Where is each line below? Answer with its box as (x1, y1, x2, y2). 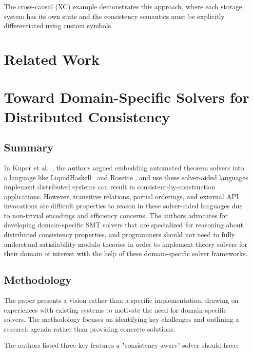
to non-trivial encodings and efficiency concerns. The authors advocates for (4, 210, 228, 220)
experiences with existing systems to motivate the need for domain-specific (4, 304, 227, 315)
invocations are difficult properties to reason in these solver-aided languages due (4, 201, 243, 211)
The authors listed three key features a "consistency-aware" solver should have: (4, 340, 239, 350)
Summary (4, 140, 54, 155)
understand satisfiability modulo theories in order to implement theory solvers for (4, 239, 248, 249)
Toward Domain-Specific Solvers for (4, 87, 249, 107)
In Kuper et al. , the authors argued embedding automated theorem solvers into (4, 162, 244, 172)
